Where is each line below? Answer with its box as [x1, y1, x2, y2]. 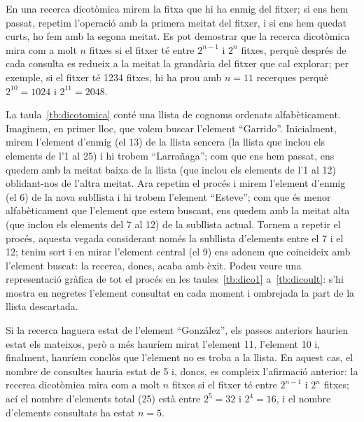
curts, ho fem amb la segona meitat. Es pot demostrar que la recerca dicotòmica [6, 29, 350, 43]
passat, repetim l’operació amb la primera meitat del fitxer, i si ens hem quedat [6, 15, 346, 29]
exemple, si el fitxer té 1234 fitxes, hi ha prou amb [6, 69, 222, 84]
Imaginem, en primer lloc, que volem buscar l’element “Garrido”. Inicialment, [6, 120, 337, 135]
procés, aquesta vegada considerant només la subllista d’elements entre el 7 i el [6, 230, 344, 245]
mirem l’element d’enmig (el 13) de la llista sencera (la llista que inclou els [6, 134, 325, 149]
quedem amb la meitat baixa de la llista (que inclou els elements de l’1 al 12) [6, 162, 336, 176]
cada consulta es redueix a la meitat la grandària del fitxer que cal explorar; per [6, 56, 349, 71]
